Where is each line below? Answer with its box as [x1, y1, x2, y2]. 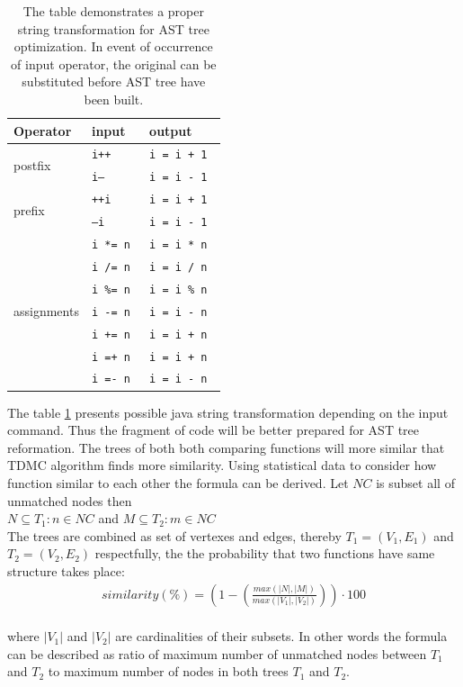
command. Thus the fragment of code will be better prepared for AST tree [7, 420, 420, 439]
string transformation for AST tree [17, 19, 209, 38]
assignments [13, 301, 79, 320]
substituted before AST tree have [22, 72, 206, 91]
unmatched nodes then [7, 491, 132, 510]
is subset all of [376, 474, 455, 492]
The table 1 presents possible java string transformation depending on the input [7, 402, 449, 421]
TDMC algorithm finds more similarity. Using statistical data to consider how [7, 456, 437, 475]
